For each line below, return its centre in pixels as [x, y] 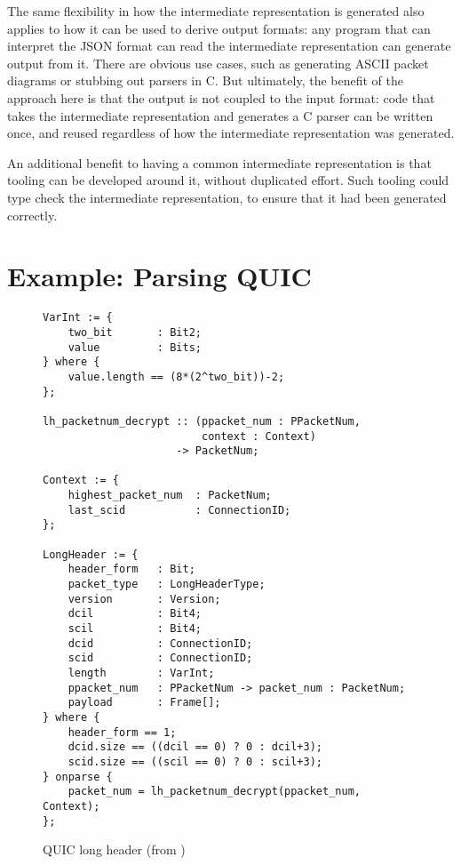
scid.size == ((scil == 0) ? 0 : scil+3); [195, 761]
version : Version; [144, 599]
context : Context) [258, 436]
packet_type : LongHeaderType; [167, 585]
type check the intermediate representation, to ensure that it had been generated [227, 197]
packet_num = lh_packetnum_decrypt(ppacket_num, [214, 792]
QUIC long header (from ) [114, 849]
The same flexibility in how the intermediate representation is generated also [216, 11]
